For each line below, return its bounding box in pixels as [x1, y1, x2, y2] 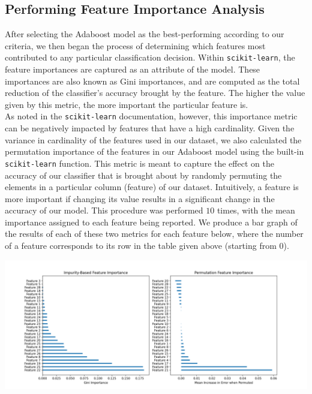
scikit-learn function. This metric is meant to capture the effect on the [5, 157, 274, 169]
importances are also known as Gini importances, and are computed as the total [5, 74, 300, 87]
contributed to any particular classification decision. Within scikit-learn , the [5, 51, 295, 64]
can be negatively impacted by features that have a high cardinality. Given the [5, 122, 295, 134]
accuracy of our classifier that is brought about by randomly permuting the [5, 169, 282, 181]
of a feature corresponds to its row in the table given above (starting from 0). [5, 239, 289, 252]
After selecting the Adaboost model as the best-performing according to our [5, 28, 284, 40]
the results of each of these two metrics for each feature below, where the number [5, 227, 304, 240]
